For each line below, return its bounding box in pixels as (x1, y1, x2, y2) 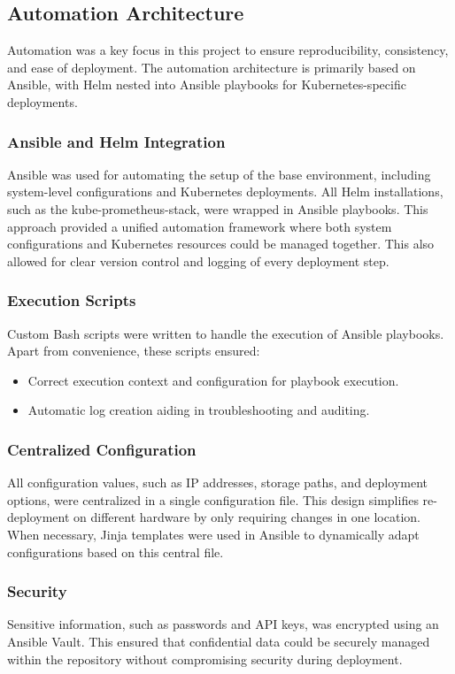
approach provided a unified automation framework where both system (7, 217, 392, 235)
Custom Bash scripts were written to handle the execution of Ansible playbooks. (7, 324, 444, 342)
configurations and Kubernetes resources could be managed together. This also (7, 234, 435, 253)
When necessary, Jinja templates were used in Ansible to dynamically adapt (7, 525, 420, 543)
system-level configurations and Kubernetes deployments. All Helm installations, (7, 182, 443, 201)
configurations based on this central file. (7, 542, 224, 561)
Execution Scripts (7, 289, 136, 311)
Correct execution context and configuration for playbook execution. (27, 371, 399, 389)
